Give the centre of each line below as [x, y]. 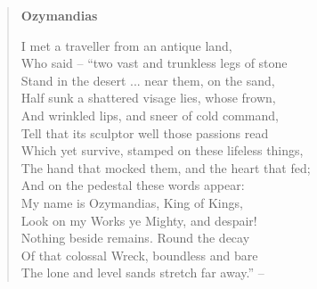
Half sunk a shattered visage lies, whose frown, [148, 98]
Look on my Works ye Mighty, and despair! [139, 220]
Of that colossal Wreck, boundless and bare [139, 255]
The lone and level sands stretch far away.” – [142, 272]
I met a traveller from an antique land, [126, 45]
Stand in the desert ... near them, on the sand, [148, 80]
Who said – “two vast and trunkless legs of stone [154, 63]
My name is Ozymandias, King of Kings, [132, 202]
